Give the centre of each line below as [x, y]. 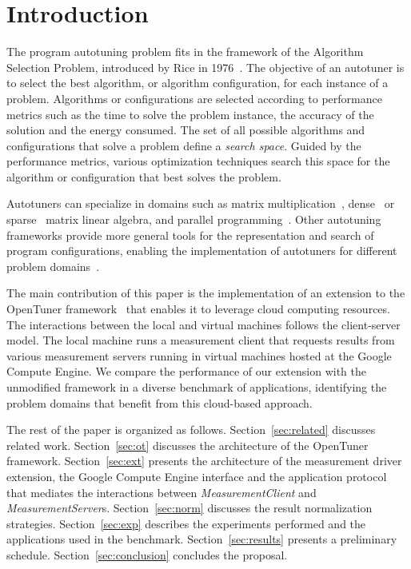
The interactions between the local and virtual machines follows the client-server [204, 324]
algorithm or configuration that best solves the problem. [144, 176]
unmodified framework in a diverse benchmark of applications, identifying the [197, 387]
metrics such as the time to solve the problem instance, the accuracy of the [190, 114]
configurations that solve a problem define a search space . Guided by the [184, 145]
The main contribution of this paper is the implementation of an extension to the [206, 293]
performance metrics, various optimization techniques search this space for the [198, 161]
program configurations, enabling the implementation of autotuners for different [202, 251]
